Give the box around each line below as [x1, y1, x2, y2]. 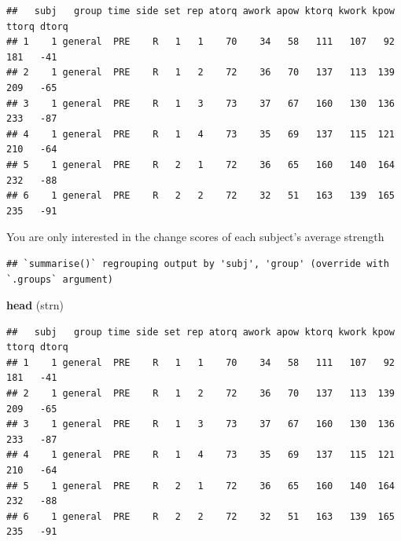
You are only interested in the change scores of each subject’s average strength [6, 228, 384, 245]
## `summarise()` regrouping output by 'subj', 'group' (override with [6, 258, 389, 269]
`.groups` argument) [6, 273, 114, 285]
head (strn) [6, 297, 64, 313]
